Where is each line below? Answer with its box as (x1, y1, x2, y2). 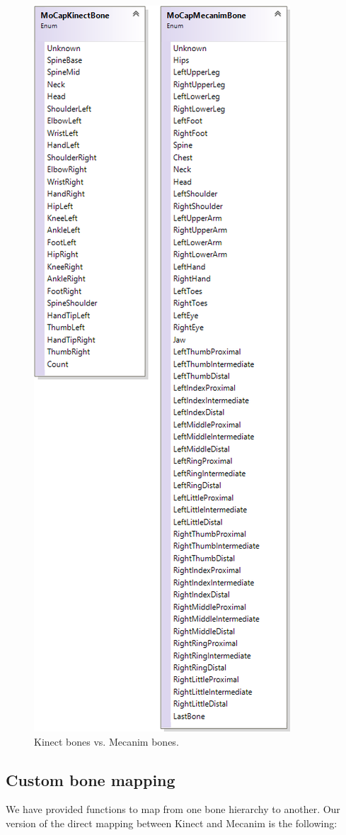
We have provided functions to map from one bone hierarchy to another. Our (6, 802, 340, 817)
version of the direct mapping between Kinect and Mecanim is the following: (6, 815, 338, 830)
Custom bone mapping (6, 768, 175, 790)
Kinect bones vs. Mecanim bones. (34, 734, 179, 749)
